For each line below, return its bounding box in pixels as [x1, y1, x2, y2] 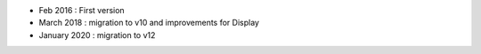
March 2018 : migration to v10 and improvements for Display [38, 18, 260, 28]
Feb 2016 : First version [38, 5, 125, 15]
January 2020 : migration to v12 [38, 29, 156, 40]
